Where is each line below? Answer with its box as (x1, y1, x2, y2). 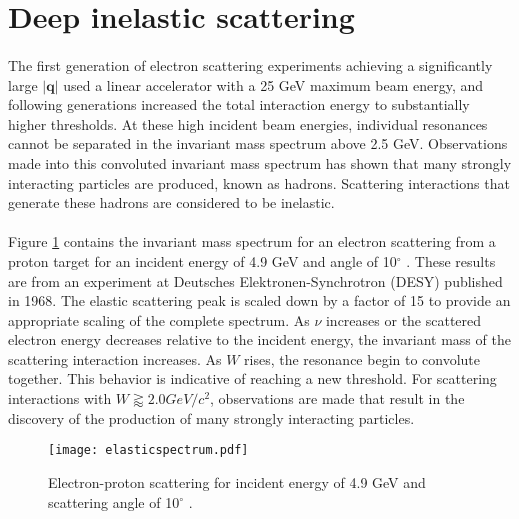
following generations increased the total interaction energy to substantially (8, 94, 470, 115)
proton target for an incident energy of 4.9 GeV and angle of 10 (8, 250, 397, 271)
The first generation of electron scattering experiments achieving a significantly (8, 54, 493, 75)
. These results (406, 250, 496, 271)
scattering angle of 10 (48, 491, 180, 512)
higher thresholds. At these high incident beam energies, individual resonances (8, 113, 488, 134)
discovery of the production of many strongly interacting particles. (8, 407, 415, 428)
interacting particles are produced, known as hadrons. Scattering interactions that (8, 172, 510, 193)
